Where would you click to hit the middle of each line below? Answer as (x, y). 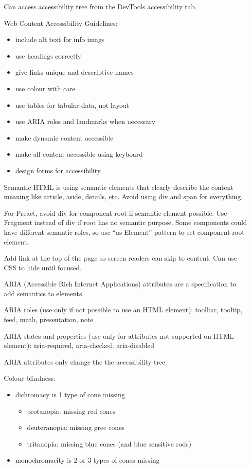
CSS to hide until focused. (43, 267)
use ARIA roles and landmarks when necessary (85, 121)
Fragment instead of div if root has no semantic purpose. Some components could (125, 222)
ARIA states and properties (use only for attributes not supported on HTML (119, 336)
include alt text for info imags (60, 39)
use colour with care (45, 88)
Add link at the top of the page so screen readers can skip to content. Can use (121, 258)
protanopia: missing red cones (71, 411)
